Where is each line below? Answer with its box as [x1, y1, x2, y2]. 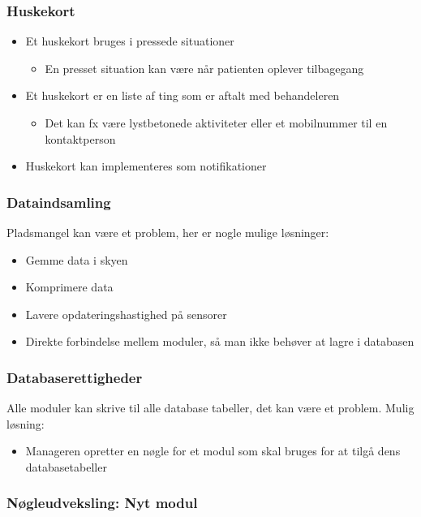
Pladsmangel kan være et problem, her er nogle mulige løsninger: [6, 224, 329, 240]
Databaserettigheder [6, 367, 143, 387]
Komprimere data [25, 278, 114, 295]
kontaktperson [45, 130, 116, 147]
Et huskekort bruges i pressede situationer [25, 32, 234, 50]
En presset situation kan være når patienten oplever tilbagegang [45, 59, 364, 76]
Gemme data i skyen [25, 251, 128, 268]
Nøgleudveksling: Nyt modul [6, 493, 198, 513]
